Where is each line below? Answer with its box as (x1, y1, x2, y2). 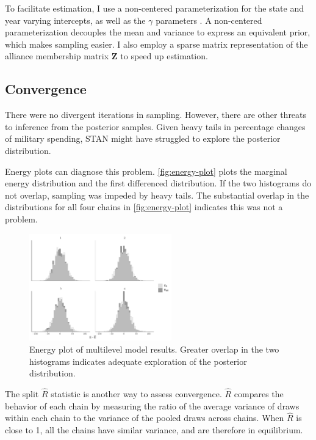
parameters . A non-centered (156, 13, 262, 26)
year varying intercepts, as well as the (5, 13, 146, 26)
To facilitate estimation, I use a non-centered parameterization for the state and (5, 2, 304, 14)
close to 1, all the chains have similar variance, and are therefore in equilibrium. (5, 424, 303, 436)
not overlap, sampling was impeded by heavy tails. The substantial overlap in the (5, 188, 309, 201)
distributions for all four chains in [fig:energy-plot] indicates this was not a (5, 200, 283, 213)
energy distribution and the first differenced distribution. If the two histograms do (5, 177, 312, 189)
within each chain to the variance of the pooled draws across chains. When (5, 411, 284, 424)
